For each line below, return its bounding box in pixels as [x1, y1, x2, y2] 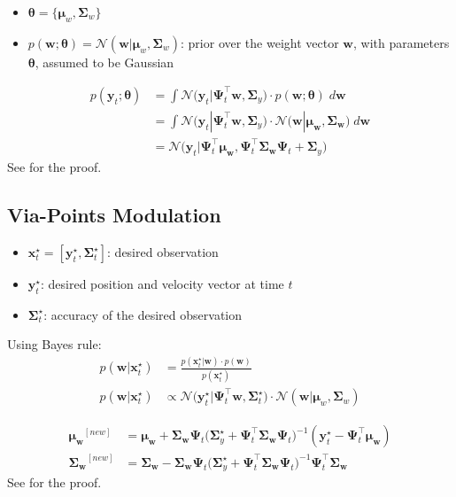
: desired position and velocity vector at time [40, 275, 284, 293]
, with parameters [352, 33, 450, 51]
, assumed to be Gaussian [35, 52, 174, 71]
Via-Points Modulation [7, 201, 221, 229]
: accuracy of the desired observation [43, 305, 242, 323]
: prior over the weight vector [181, 33, 339, 51]
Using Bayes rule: [7, 335, 102, 353]
